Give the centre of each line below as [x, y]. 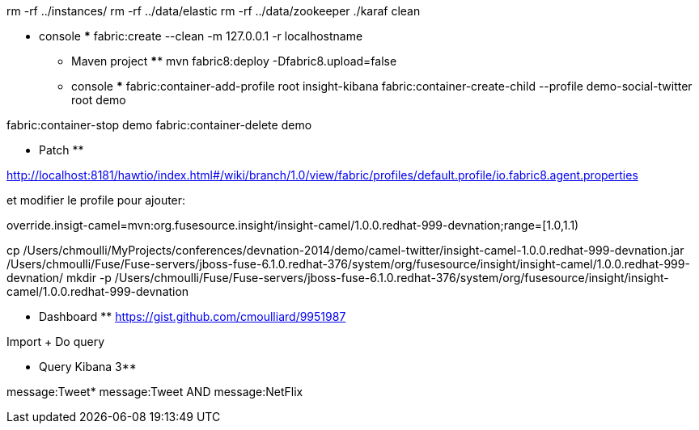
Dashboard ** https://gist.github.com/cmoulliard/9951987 [193, 316]
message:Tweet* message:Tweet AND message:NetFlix [155, 392]
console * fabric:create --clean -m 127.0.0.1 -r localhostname [201, 36]
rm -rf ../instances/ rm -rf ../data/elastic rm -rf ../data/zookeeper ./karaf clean [214, 11]
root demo [99, 100]
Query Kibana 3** [88, 367]
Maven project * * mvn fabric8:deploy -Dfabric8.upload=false [234, 61]
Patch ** [61, 150]
